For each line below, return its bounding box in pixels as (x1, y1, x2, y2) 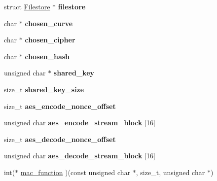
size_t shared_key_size (4, 84, 84, 94)
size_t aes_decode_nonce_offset (4, 134, 116, 144)
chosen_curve (25, 18, 73, 28)
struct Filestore (4, 1, 50, 11)
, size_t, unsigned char (136, 167, 205, 177)
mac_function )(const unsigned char (20, 167, 131, 177)
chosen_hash (25, 51, 70, 61)
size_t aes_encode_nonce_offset (4, 101, 116, 111)
